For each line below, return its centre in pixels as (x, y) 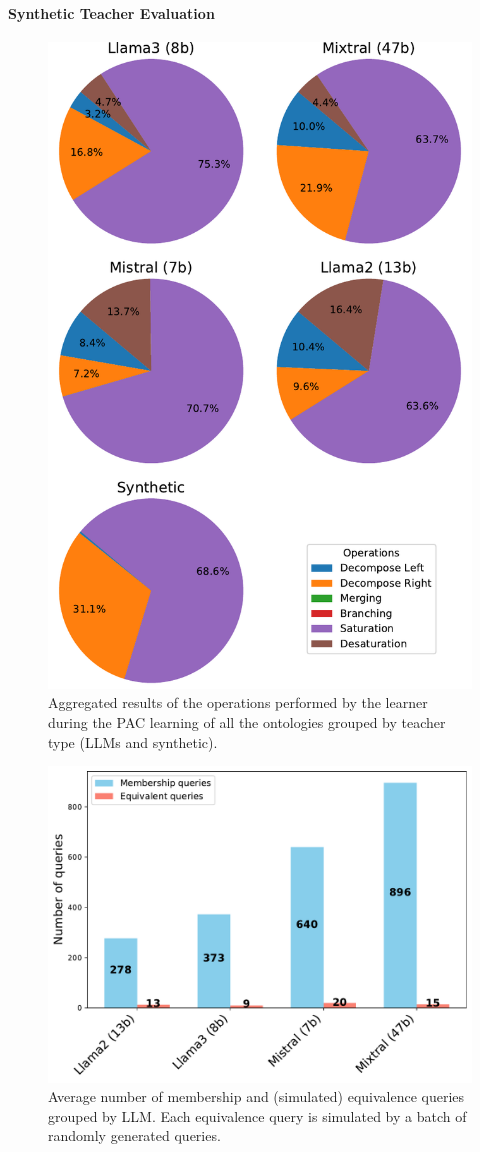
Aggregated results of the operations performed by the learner (238, 702)
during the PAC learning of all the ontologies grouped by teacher (247, 722)
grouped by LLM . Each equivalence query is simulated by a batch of (257, 1115)
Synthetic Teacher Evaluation (111, 12)
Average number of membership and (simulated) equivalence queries (256, 1096)
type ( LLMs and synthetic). (133, 741)
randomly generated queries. (134, 1135)
